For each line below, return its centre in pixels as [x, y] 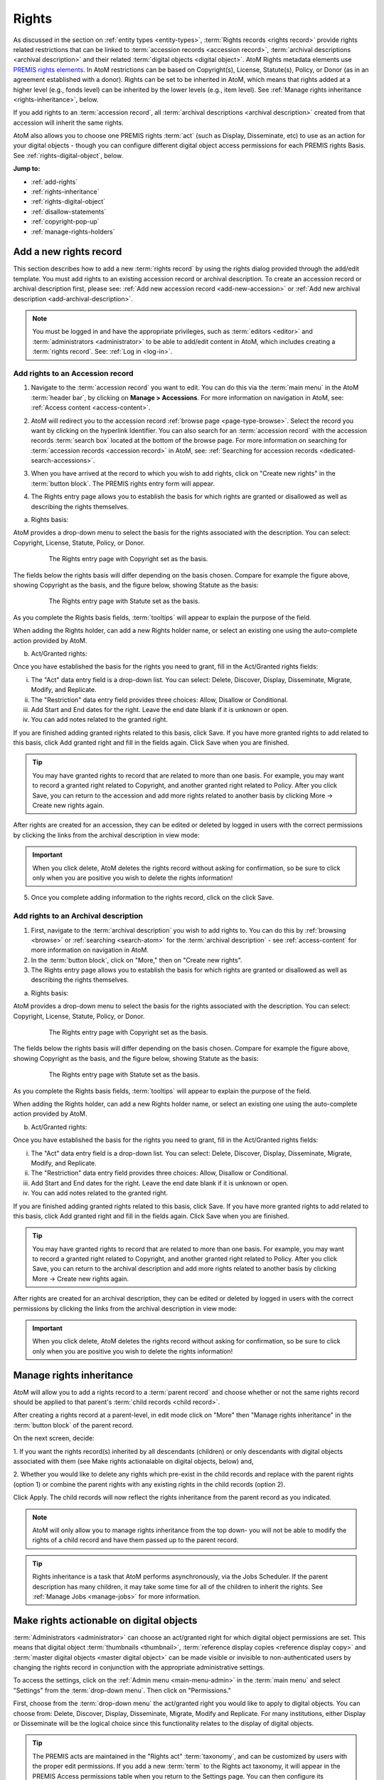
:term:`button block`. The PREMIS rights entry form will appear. [123, 483]
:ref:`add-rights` [54, 182]
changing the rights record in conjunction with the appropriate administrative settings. [139, 1668]
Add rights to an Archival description [78, 916]
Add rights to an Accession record [74, 373]
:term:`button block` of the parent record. [74, 1425]
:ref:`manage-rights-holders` [73, 231]
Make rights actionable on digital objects [105, 1620]
